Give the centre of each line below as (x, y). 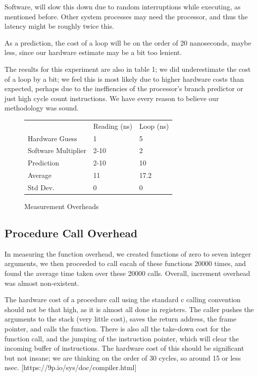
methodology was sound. (42, 108)
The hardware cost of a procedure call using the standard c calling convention (123, 299)
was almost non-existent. (42, 283)
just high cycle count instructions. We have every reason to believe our (112, 98)
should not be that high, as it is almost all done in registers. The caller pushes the (129, 309)
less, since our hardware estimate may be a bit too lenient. (93, 52)
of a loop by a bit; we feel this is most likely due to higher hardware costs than (124, 79)
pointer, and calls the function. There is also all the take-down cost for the (118, 328)
